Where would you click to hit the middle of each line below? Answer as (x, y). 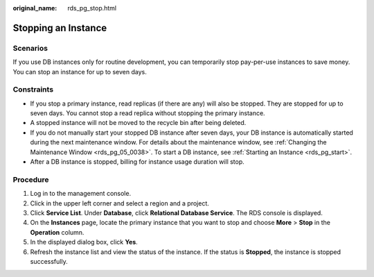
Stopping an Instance (60, 28)
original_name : (35, 8)
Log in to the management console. (81, 194)
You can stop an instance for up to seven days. (80, 72)
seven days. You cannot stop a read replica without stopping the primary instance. (148, 113)
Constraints (33, 90)
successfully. (49, 261)
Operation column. (57, 232)
